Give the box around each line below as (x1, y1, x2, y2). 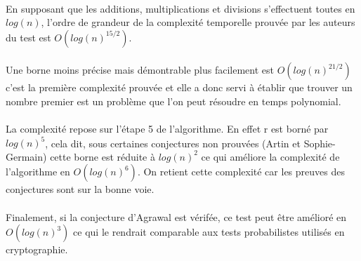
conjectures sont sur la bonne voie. (6, 182, 155, 196)
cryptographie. (6, 242, 68, 257)
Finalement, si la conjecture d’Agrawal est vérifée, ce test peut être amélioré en (6, 209, 347, 224)
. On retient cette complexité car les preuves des (137, 164, 345, 179)
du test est (6, 29, 51, 44)
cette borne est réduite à (50, 149, 155, 163)
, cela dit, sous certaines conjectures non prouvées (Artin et (45, 135, 301, 150)
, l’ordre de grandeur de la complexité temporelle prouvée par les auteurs (41, 15, 355, 29)
